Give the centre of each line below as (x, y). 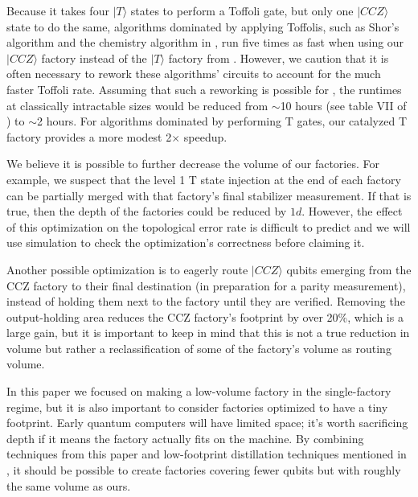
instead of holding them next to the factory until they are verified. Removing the (206, 301)
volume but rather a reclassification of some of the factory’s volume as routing (199, 348)
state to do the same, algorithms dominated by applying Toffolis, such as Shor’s (203, 26)
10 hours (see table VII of (343, 105)
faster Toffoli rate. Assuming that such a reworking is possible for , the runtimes (204, 89)
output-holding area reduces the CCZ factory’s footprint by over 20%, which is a (205, 316)
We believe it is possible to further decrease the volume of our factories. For (193, 164)
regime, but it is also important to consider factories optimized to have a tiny (197, 407)
